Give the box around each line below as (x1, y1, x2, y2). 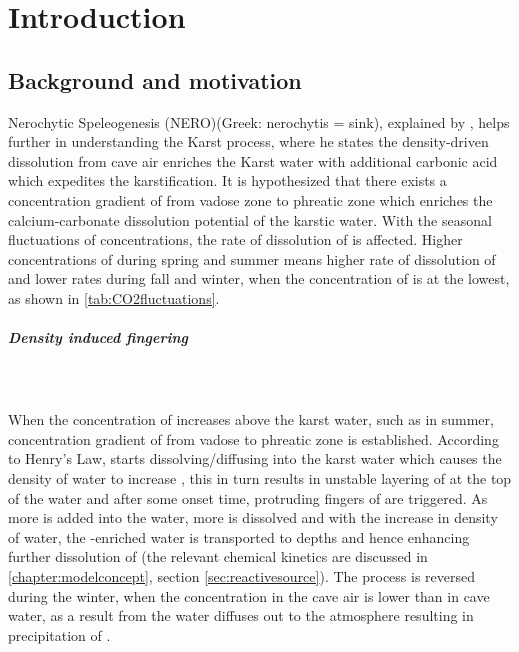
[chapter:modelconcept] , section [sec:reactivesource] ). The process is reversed (8, 566, 476, 587)
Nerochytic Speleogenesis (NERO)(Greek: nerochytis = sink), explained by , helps (8, 111, 510, 132)
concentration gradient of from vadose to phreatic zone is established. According (8, 428, 499, 449)
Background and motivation (8, 64, 302, 95)
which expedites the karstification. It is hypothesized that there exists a (8, 170, 447, 191)
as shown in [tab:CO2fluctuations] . (8, 287, 220, 308)
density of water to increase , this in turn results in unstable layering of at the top (8, 468, 512, 489)
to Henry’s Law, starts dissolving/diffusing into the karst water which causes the (8, 448, 502, 469)
